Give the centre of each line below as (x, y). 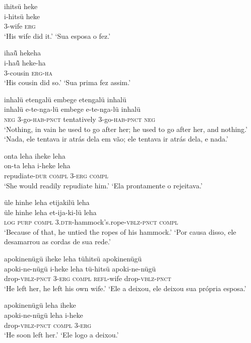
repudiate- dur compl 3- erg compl (56, 175)
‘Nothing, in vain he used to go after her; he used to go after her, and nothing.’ (126, 129)
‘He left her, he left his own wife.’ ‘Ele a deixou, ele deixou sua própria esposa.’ (125, 288)
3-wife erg (20, 26)
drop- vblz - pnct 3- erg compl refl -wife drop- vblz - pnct (88, 278)
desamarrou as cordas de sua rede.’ (57, 242)
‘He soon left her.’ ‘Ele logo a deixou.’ (61, 335)
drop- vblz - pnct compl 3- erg (48, 325)
